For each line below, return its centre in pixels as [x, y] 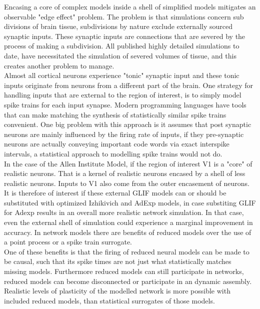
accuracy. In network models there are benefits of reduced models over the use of [128, 232]
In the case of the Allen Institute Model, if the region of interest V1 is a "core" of [128, 163]
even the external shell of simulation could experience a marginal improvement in [128, 222]
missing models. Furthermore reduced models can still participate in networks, [124, 271]
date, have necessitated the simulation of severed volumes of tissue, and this [120, 55]
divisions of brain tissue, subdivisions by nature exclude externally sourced [118, 26]
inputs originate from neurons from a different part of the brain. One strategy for [129, 85]
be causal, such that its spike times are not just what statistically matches [118, 261]
